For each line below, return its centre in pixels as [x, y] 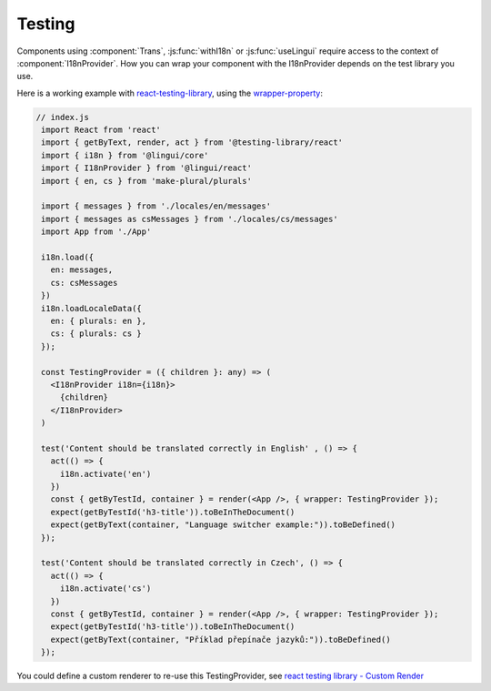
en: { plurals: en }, [99, 320]
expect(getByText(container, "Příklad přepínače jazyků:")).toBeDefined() [220, 639]
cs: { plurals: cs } [96, 334]
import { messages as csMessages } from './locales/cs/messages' [190, 219]
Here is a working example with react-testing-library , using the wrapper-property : [170, 93]
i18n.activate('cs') [105, 589]
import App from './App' [96, 232]
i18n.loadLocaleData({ [92, 308]
